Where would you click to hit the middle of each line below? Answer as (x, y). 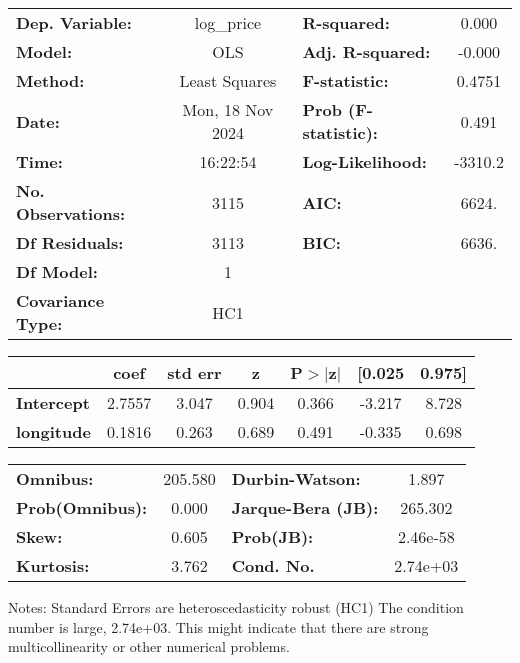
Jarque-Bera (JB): (305, 507)
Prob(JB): (272, 536)
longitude (53, 431)
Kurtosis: (53, 565)
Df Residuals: (70, 242)
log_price (228, 22)
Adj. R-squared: (366, 51)
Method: (50, 80)
